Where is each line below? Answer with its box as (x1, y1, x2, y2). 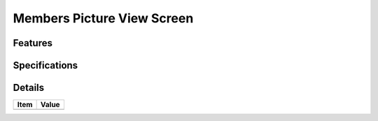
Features (13, 37, 52, 49)
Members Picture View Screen (13, 10, 194, 26)
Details (13, 82, 45, 94)
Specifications (13, 59, 78, 71)
